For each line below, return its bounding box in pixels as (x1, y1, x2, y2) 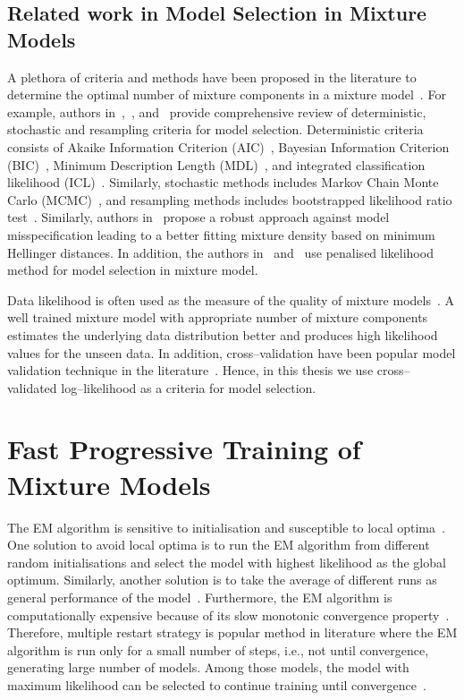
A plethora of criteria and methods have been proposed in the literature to (7, 67, 417, 86)
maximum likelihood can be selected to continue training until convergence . (7, 675, 426, 694)
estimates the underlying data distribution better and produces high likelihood (7, 325, 438, 344)
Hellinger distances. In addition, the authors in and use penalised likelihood (7, 243, 434, 261)
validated (7, 378, 57, 397)
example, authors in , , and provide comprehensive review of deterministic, (7, 102, 426, 121)
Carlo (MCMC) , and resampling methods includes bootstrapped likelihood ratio (7, 190, 452, 209)
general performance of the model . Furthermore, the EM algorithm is (7, 587, 392, 606)
